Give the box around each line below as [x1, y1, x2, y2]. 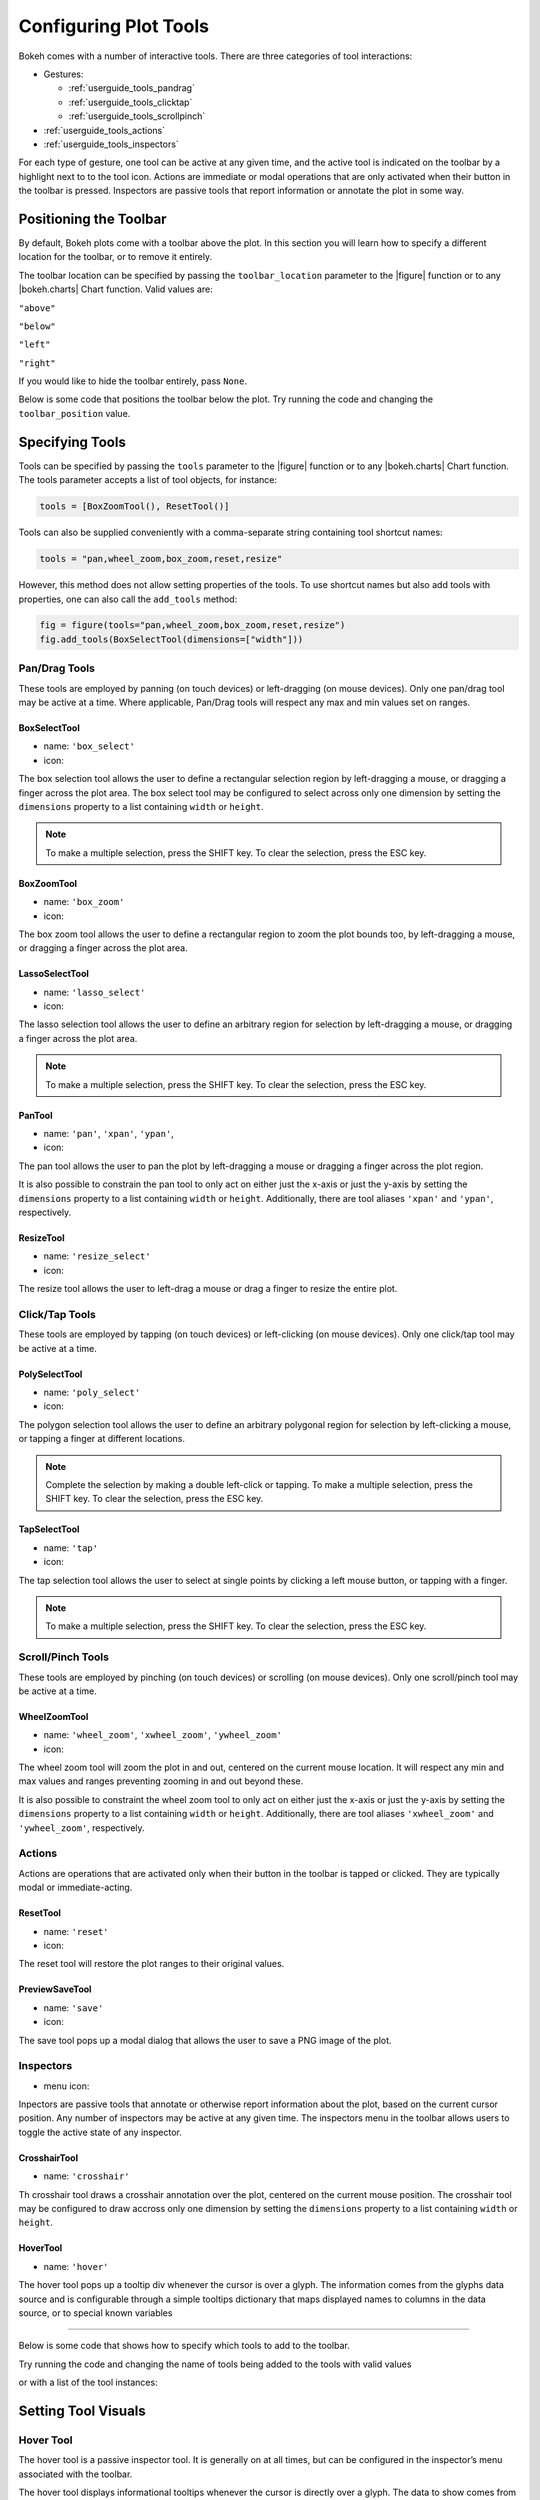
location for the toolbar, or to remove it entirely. [18, 251, 213, 263]
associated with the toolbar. [18, 2468, 133, 2480]
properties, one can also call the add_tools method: [18, 593, 238, 605]
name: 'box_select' [43, 740, 135, 752]
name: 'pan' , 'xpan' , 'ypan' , [43, 1128, 174, 1140]
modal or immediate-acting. [18, 1881, 133, 1894]
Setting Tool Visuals [18, 2402, 147, 2419]
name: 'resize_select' [43, 1250, 151, 1262]
